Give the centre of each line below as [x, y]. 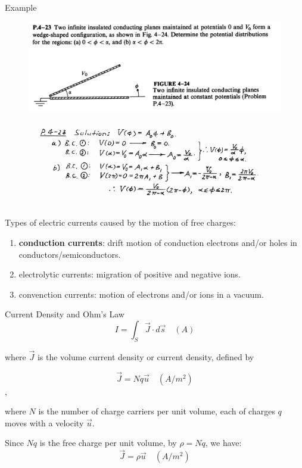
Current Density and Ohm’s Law [65, 314]
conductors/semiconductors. [70, 254]
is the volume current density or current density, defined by [146, 356]
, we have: [223, 443]
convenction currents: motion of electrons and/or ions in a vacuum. [141, 294]
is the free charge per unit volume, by [108, 443]
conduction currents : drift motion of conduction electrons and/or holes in [158, 242]
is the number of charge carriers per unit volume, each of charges [157, 411]
